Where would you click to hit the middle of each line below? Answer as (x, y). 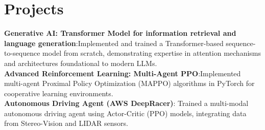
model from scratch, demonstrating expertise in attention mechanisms (152, 53)
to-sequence (22, 53)
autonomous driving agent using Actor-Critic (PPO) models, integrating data (125, 113)
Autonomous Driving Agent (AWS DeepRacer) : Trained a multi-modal (126, 103)
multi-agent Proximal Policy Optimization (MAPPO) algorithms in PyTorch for (129, 83)
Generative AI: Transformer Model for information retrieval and (120, 33)
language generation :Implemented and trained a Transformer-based (114, 43)
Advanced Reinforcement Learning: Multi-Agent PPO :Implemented (123, 73)
